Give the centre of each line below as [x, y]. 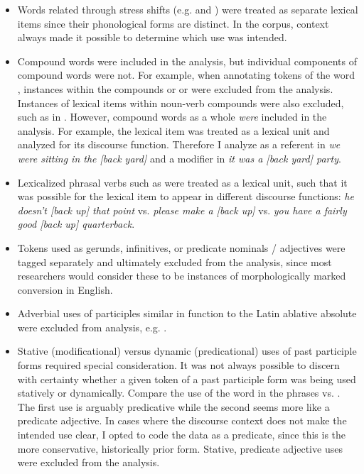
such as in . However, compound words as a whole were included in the [172, 117]
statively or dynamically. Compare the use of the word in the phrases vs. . [179, 393]
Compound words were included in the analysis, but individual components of [187, 61]
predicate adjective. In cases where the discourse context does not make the [182, 420]
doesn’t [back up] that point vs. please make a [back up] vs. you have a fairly [182, 210]
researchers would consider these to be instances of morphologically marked [182, 276]
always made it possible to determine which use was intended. [152, 37]
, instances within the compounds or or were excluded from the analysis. [175, 88]
